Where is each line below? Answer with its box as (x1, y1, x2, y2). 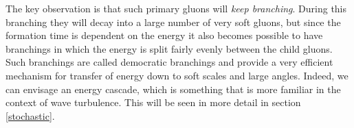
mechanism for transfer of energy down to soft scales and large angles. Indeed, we (5, 68, 349, 82)
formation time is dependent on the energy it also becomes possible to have (5, 28, 323, 42)
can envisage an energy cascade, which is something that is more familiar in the (5, 81, 341, 96)
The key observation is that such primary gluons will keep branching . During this (5, 1, 347, 15)
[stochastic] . (5, 108, 55, 123)
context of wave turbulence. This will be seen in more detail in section (5, 95, 301, 110)
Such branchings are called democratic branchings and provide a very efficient (5, 55, 333, 69)
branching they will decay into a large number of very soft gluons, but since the (5, 14, 341, 29)
